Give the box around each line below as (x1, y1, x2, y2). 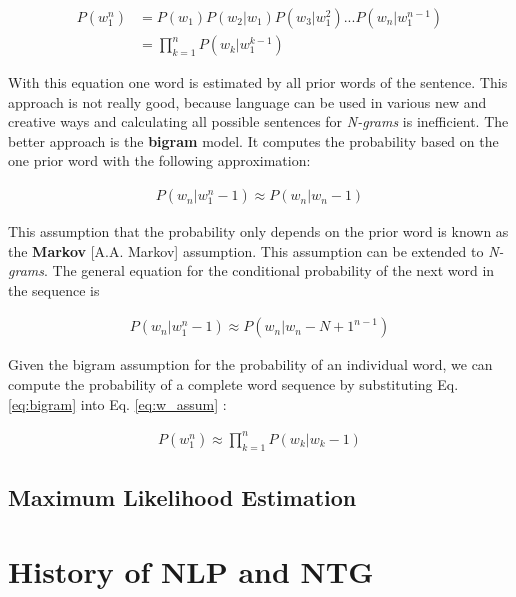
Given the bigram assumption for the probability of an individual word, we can (8, 354, 493, 375)
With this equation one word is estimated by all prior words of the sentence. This (8, 72, 508, 93)
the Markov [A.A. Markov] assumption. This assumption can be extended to (8, 240, 484, 261)
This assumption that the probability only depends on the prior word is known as (8, 221, 509, 242)
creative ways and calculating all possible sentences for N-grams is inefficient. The (8, 111, 509, 132)
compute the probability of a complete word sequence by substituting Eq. (8, 374, 459, 395)
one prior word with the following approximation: (8, 150, 311, 171)
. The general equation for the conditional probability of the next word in (43, 260, 495, 281)
